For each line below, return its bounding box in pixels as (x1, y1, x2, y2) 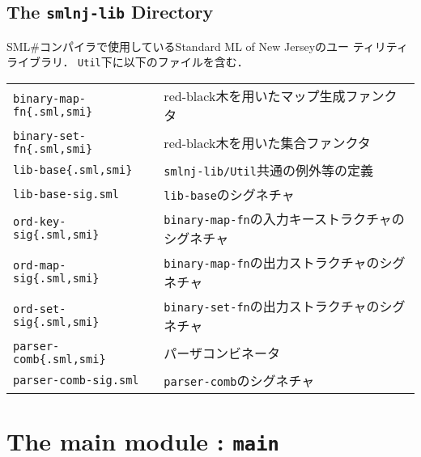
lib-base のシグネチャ (164, 185, 295, 205)
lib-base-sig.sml (13, 188, 119, 201)
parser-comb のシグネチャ (164, 371, 315, 391)
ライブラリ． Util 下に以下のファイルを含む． (6, 53, 249, 70)
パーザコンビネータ (164, 344, 281, 363)
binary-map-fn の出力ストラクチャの (164, 253, 380, 273)
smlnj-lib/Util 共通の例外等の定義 (164, 161, 373, 180)
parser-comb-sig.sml (13, 374, 139, 387)
